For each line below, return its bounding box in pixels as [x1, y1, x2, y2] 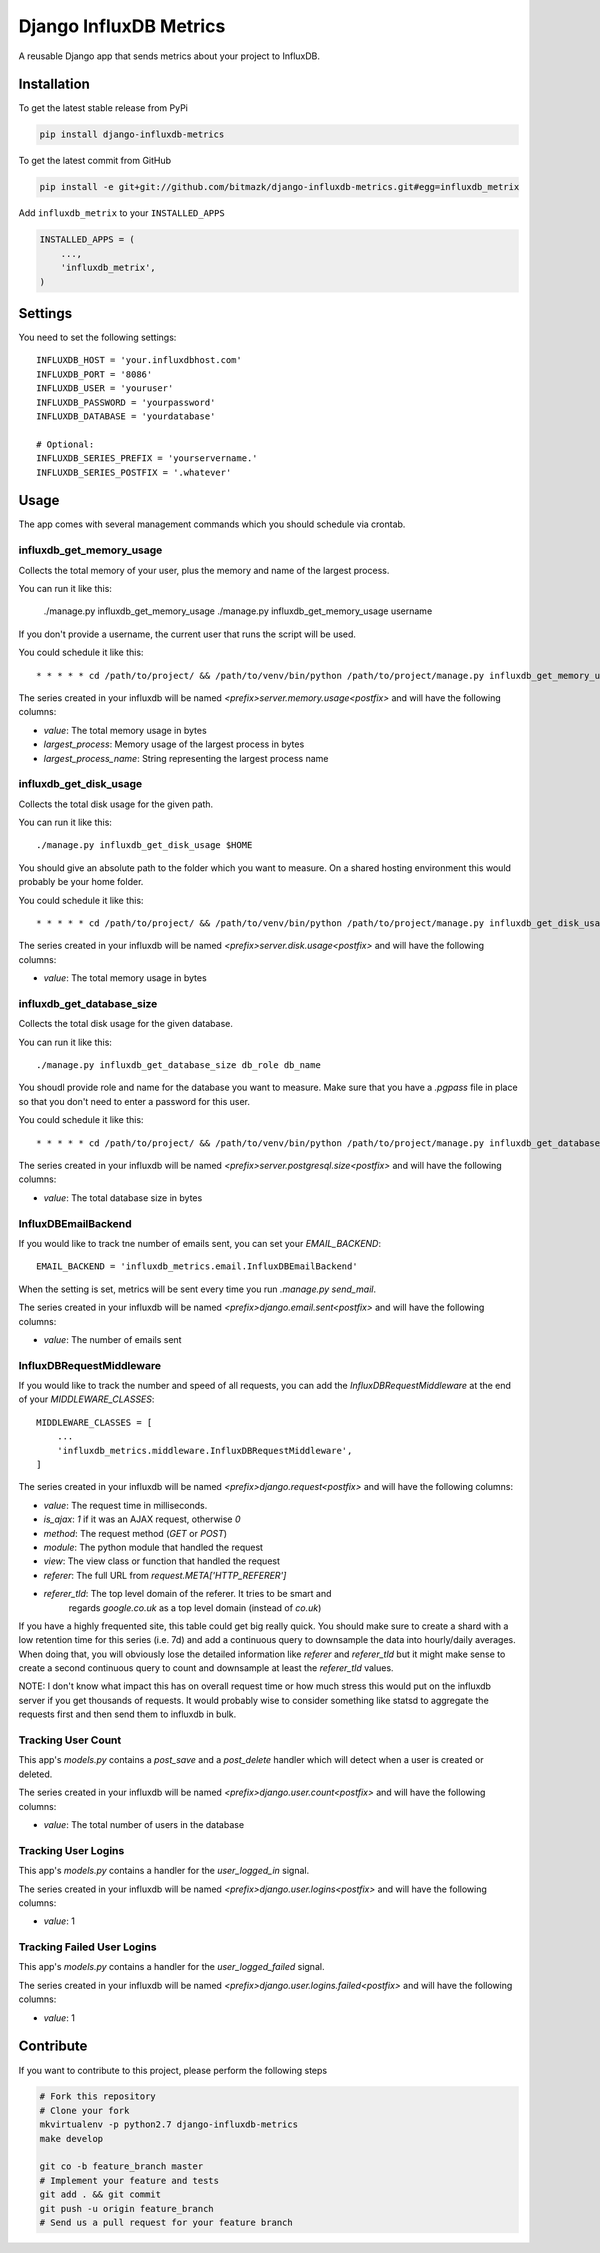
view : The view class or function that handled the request [43, 1555, 280, 1567]
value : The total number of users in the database [43, 1818, 245, 1830]
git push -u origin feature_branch [39, 2203, 214, 2214]
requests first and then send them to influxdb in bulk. [18, 1708, 237, 1720]
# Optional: [36, 438, 95, 450]
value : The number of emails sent [43, 1333, 182, 1345]
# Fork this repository [39, 2091, 157, 2102]
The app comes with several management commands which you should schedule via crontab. [18, 518, 406, 530]
